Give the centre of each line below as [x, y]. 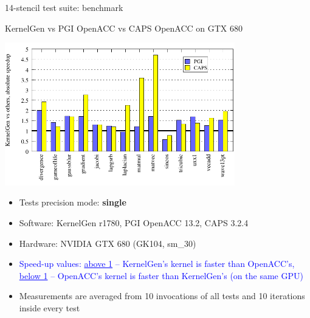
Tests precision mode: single [73, 202]
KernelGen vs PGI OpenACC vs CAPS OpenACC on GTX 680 [124, 28]
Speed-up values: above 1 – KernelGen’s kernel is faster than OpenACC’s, [157, 264]
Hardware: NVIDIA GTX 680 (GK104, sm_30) [108, 243]
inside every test [50, 307]
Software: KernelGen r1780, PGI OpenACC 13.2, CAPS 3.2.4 [134, 222]
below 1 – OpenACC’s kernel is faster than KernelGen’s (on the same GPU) [161, 275]
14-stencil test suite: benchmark [64, 7]
